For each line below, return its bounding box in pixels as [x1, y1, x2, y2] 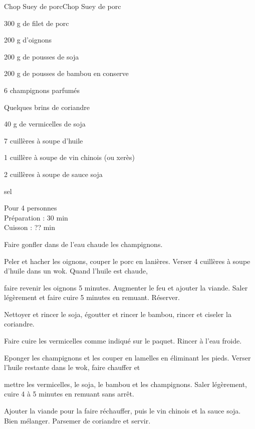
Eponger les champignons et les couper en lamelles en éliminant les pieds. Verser [4, 352, 251, 362]
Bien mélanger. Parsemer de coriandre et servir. [4, 415, 151, 425]
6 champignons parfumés [4, 84, 80, 95]
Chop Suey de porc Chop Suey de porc [4, 1, 121, 11]
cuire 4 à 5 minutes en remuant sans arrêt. [4, 388, 134, 399]
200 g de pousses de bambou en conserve [4, 68, 129, 78]
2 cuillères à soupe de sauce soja [4, 168, 103, 179]
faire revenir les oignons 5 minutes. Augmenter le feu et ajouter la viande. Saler [4, 282, 248, 292]
